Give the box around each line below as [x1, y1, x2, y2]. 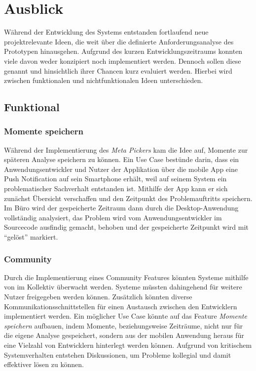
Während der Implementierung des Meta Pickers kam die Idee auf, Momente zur [4, 144, 248, 155]
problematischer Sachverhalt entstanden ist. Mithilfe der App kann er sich [4, 183, 228, 194]
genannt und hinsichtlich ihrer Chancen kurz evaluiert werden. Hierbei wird [4, 65, 232, 76]
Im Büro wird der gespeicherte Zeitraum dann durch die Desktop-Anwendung [4, 203, 239, 213]
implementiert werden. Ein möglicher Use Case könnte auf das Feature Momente [4, 311, 247, 321]
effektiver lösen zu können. [4, 359, 84, 370]
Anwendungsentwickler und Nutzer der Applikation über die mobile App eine [4, 164, 238, 174]
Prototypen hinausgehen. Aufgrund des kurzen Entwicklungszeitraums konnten [4, 46, 243, 56]
